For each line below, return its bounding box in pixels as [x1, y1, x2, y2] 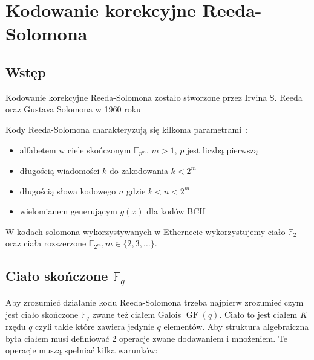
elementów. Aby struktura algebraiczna [163, 320, 309, 332]
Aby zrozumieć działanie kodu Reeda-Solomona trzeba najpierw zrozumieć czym [5, 295, 304, 308]
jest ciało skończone [5, 307, 79, 320]
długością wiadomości [19, 164, 100, 176]
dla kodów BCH [146, 205, 206, 217]
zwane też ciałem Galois [92, 307, 182, 320]
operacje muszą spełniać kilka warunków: [5, 344, 158, 356]
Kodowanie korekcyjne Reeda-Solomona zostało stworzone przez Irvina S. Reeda [5, 91, 303, 103]
